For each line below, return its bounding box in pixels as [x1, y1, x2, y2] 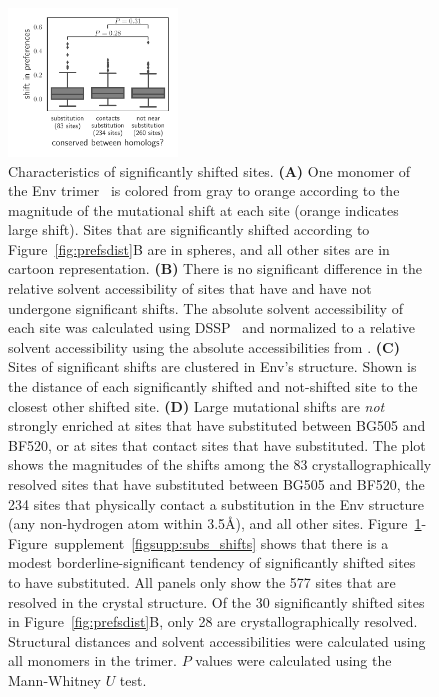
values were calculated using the [195, 650, 392, 671]
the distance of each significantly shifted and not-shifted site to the [8, 376, 418, 397]
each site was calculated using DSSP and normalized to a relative [8, 317, 416, 338]
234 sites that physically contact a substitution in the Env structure [8, 493, 425, 514]
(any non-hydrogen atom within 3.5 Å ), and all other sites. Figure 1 [8, 513, 422, 534]
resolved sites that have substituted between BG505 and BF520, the [8, 474, 425, 494]
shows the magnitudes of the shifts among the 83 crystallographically [8, 454, 432, 475]
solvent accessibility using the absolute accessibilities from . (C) [8, 336, 400, 357]
